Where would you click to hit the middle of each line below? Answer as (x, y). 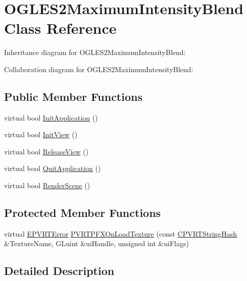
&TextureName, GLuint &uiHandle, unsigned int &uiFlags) (96, 243)
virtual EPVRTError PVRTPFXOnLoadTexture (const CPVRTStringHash (121, 233)
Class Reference (60, 28)
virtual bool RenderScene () (47, 185)
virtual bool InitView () (41, 134)
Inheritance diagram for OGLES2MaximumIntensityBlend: (95, 52)
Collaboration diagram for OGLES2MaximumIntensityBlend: (99, 69)
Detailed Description (59, 271)
